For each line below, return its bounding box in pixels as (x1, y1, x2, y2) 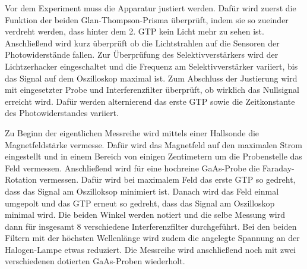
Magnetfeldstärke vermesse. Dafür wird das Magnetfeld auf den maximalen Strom (5, 138, 302, 151)
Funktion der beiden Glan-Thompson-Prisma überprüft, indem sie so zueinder (5, 13, 289, 26)
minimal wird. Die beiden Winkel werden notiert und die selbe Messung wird (5, 208, 285, 221)
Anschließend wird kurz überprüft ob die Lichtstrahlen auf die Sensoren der (5, 36, 280, 49)
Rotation (5, 173, 37, 186)
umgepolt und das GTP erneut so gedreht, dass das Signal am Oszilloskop (5, 196, 275, 209)
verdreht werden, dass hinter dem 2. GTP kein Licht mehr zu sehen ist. (5, 25, 264, 37)
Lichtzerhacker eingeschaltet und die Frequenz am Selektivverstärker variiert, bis (5, 60, 298, 72)
